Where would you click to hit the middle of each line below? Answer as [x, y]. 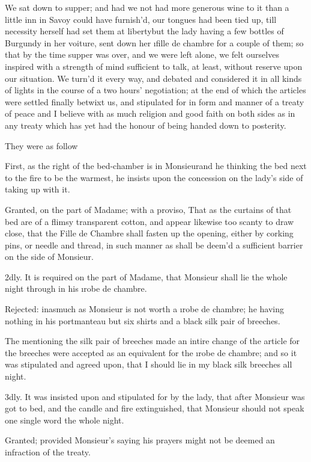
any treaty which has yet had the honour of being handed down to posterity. [146, 125]
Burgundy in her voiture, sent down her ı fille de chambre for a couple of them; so [154, 42]
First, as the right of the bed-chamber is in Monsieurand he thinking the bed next [156, 166]
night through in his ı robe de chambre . [76, 288]
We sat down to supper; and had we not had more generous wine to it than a [147, 7]
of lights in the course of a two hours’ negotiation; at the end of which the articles [155, 90]
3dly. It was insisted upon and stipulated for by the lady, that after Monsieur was [155, 396]
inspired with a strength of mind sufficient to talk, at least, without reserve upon [154, 66]
